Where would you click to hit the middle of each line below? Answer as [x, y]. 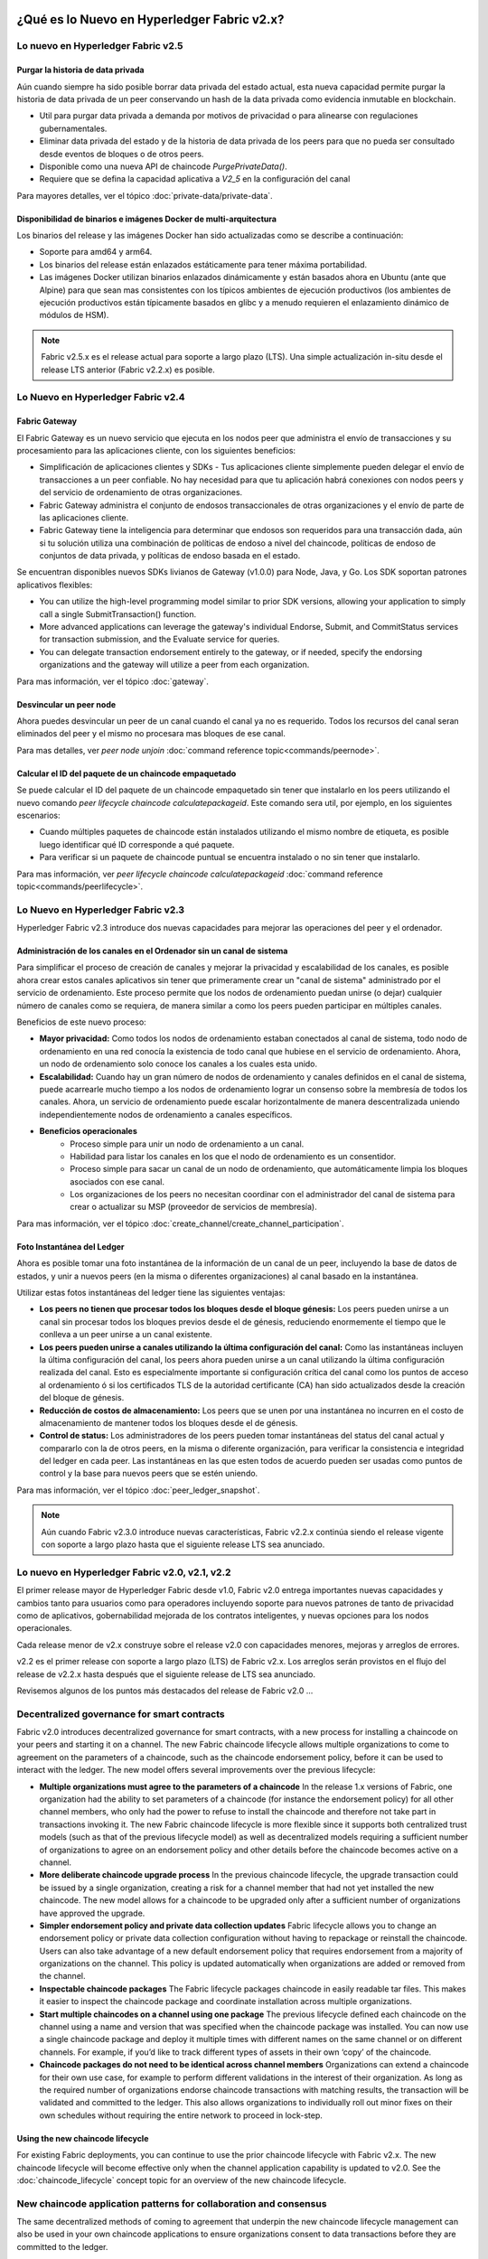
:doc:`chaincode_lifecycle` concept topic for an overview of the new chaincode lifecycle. [182, 2180]
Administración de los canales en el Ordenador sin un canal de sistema [152, 951]
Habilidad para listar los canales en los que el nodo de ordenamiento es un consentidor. [233, 1156]
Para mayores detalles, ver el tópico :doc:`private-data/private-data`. [145, 195]
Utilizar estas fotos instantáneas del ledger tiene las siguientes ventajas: [151, 1293]
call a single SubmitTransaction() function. [118, 614]
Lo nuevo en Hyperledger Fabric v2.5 [100, 46]
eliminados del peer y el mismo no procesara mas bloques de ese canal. [151, 734]
